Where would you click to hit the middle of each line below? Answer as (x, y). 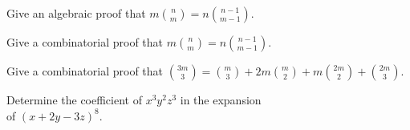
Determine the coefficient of (74, 100)
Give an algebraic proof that (76, 13)
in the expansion (221, 100)
